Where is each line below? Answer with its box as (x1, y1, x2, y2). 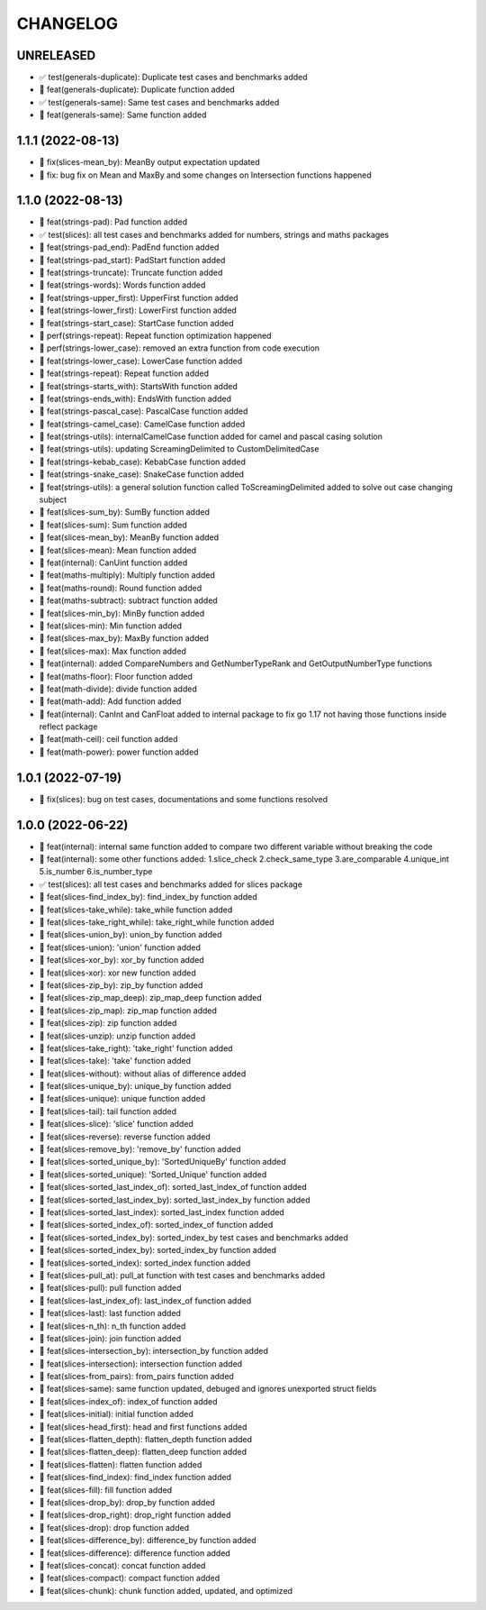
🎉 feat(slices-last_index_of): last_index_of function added (39, 1294, 252, 1306)
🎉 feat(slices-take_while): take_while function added (39, 904, 233, 915)
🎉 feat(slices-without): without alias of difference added (39, 1068, 247, 1079)
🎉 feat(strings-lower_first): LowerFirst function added (39, 305, 238, 316)
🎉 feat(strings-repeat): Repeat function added (39, 368, 210, 379)
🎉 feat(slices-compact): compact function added (39, 1573, 220, 1584)
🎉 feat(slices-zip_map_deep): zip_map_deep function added (39, 993, 263, 1003)
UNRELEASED (16, 48, 96, 63)
